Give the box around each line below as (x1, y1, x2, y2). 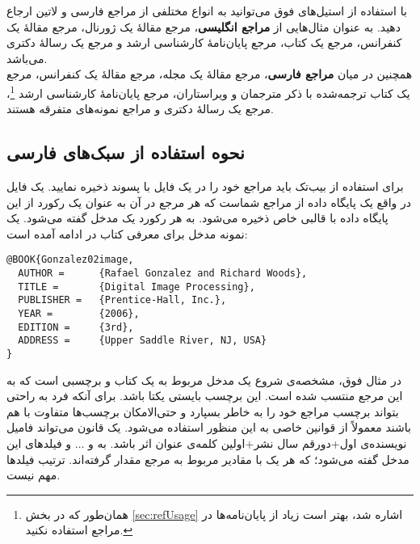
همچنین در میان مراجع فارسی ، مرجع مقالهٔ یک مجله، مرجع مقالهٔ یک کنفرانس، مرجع (6, 65, 413, 82)
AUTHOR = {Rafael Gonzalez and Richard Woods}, (18, 268, 308, 280)
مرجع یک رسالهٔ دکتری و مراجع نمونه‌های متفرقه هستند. (6, 100, 274, 117)
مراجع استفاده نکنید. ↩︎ (25, 521, 133, 538)
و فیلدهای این (6, 435, 72, 452)
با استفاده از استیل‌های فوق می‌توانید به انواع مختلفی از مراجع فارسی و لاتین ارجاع (6, 2, 407, 19)
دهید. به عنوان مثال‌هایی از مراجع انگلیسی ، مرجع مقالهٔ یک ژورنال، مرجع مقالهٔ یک (6, 18, 401, 35)
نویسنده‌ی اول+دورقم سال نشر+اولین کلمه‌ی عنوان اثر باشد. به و (88, 435, 407, 452)
